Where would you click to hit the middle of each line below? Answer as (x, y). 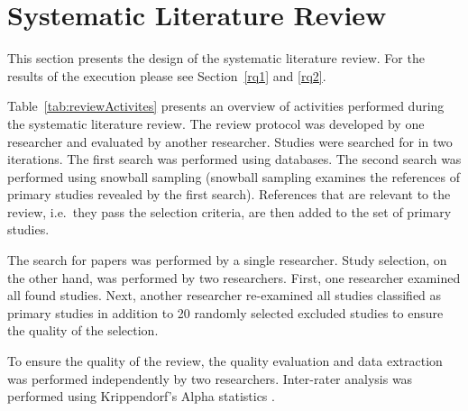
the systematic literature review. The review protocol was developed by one (216, 123)
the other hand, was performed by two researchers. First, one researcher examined (234, 277)
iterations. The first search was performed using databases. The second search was (234, 159)
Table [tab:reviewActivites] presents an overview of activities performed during (226, 106)
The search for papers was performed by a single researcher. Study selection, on (227, 260)
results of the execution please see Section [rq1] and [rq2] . (167, 75)
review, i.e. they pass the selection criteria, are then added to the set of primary (229, 211)
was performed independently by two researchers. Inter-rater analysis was (210, 378)
